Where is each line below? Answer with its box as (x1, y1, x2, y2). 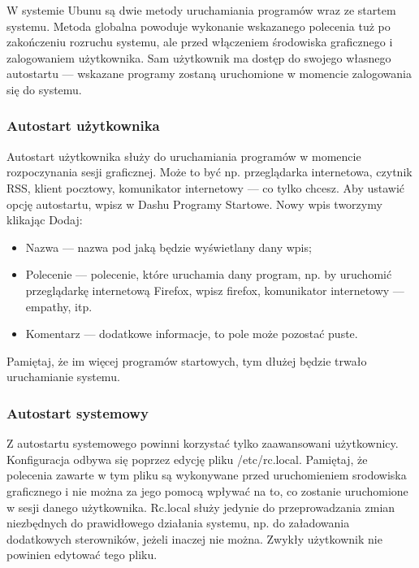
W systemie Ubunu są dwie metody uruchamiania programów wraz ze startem (6, 2, 396, 18)
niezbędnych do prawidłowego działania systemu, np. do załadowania (6, 514, 350, 531)
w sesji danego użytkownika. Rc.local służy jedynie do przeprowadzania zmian (6, 498, 395, 515)
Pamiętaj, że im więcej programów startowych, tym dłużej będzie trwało (6, 352, 367, 369)
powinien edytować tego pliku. (6, 546, 158, 563)
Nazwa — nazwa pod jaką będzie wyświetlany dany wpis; (25, 238, 312, 255)
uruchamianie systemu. (6, 368, 120, 385)
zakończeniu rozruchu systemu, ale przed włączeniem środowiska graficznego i (6, 33, 393, 50)
